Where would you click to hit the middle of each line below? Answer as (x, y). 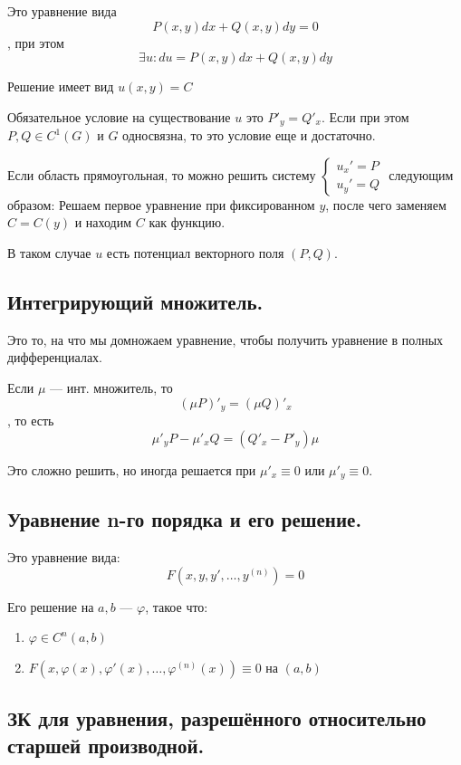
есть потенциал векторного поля (195, 253)
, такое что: (177, 606)
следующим (421, 174)
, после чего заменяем (386, 204)
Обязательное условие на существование (119, 116)
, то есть (31, 421)
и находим (103, 222)
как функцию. (187, 222)
